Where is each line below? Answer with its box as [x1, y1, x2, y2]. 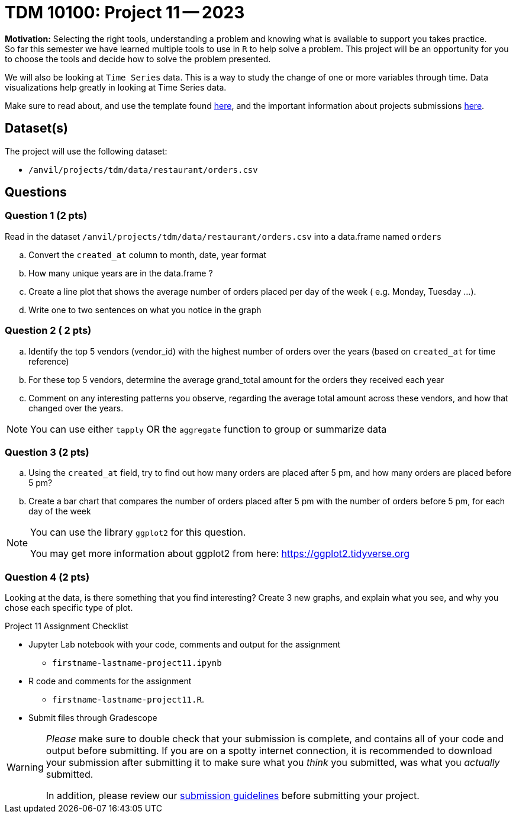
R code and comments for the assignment [28, 676, 192, 687]
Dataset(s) [5, 121, 68, 136]
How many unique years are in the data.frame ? [28, 268, 213, 278]
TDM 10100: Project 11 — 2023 [5, 2, 245, 22]
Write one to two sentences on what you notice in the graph [28, 304, 262, 315]
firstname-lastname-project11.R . [52, 694, 204, 705]
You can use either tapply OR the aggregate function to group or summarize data [30, 423, 387, 435]
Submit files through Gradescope [28, 713, 157, 723]
